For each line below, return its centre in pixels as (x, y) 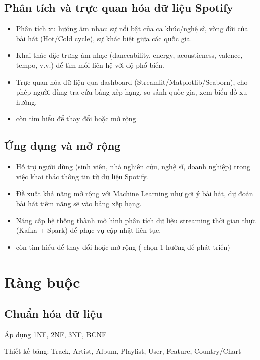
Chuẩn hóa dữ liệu (53, 313)
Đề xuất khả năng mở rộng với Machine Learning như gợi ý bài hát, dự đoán (135, 193)
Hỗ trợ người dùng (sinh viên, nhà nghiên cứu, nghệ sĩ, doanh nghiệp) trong (133, 167)
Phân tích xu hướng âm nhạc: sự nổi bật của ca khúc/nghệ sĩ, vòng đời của (132, 28)
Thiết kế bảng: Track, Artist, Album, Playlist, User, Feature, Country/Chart (123, 351)
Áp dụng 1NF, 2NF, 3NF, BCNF (55, 334)
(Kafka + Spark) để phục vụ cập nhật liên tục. (89, 230)
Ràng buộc (42, 281)
